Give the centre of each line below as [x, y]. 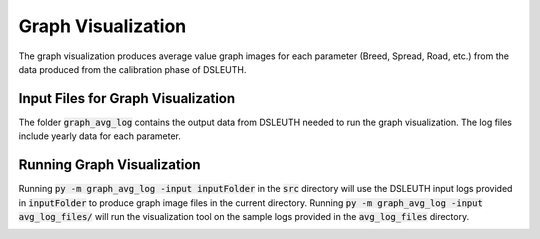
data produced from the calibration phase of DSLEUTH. [132, 69]
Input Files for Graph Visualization [127, 98]
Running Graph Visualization [109, 165]
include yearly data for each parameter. [100, 136]
